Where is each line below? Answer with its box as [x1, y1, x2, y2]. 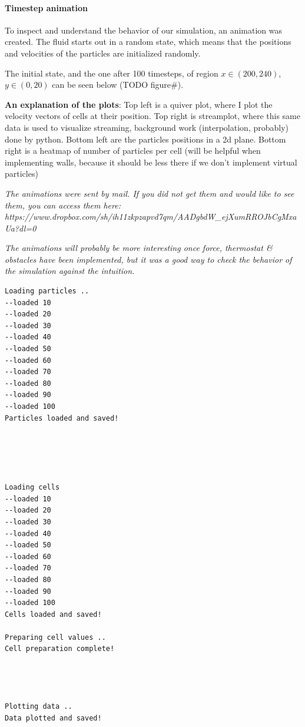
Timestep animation [5, 1, 88, 14]
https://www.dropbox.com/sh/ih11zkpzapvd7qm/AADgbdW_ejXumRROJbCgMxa [5, 210, 297, 223]
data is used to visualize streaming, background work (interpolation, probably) [5, 121, 289, 133]
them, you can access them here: [5, 199, 121, 211]
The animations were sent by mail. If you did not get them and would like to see [5, 187, 294, 199]
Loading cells [5, 483, 60, 492]
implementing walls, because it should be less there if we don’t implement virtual [5, 156, 297, 168]
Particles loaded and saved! [5, 414, 119, 422]
